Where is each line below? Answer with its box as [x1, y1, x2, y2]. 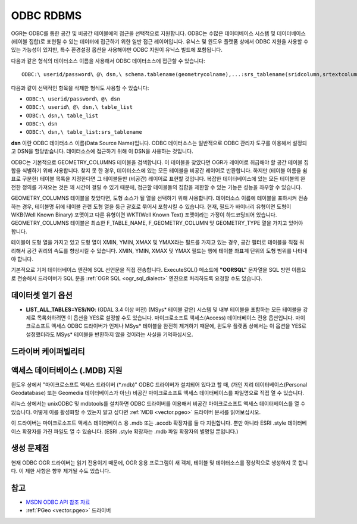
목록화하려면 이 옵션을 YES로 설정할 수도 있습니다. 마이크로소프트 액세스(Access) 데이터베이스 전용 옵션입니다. [36, 314, 295, 321]
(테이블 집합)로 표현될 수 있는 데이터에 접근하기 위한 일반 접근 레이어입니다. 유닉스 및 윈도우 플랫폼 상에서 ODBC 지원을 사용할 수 [11, 37, 309, 45]
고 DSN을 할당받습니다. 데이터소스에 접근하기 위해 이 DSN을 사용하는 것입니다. [11, 148, 193, 155]
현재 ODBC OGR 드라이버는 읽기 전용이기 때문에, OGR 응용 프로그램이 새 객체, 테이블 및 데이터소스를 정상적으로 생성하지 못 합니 [11, 459, 308, 466]
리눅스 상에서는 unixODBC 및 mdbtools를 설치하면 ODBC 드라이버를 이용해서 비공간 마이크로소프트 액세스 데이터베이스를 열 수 [11, 400, 306, 407]
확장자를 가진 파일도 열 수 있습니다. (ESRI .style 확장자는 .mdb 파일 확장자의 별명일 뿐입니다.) [21, 428, 239, 435]
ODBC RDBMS [11, 9, 82, 22]
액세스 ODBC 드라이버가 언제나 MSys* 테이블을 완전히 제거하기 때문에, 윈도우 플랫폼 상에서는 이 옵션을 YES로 [51, 322, 306, 330]
